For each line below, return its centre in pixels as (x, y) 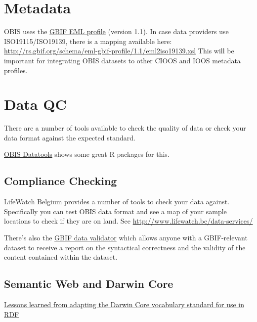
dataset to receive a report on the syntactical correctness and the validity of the (125, 247)
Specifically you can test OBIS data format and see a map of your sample (115, 211)
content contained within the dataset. (61, 257)
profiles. (16, 70)
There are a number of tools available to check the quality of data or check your (125, 128)
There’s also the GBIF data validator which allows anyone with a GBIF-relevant (126, 237)
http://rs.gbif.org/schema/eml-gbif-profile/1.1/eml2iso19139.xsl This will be (119, 51)
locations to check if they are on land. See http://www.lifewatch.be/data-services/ (128, 221)
